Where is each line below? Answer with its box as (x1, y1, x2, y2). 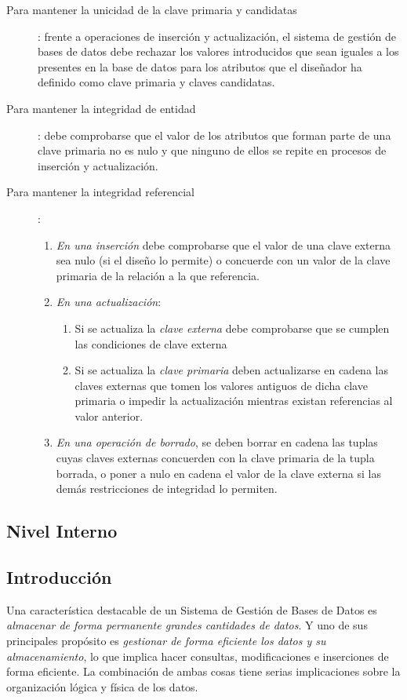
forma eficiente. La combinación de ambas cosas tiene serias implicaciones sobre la (6, 663, 401, 680)
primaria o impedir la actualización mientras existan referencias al (74, 392, 393, 409)
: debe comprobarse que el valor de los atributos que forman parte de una (38, 126, 391, 143)
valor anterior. (74, 407, 144, 424)
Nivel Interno (6, 519, 118, 543)
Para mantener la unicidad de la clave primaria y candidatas (6, 2, 297, 17)
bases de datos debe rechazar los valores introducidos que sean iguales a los (38, 43, 399, 60)
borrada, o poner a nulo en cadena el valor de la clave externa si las (56, 465, 381, 481)
